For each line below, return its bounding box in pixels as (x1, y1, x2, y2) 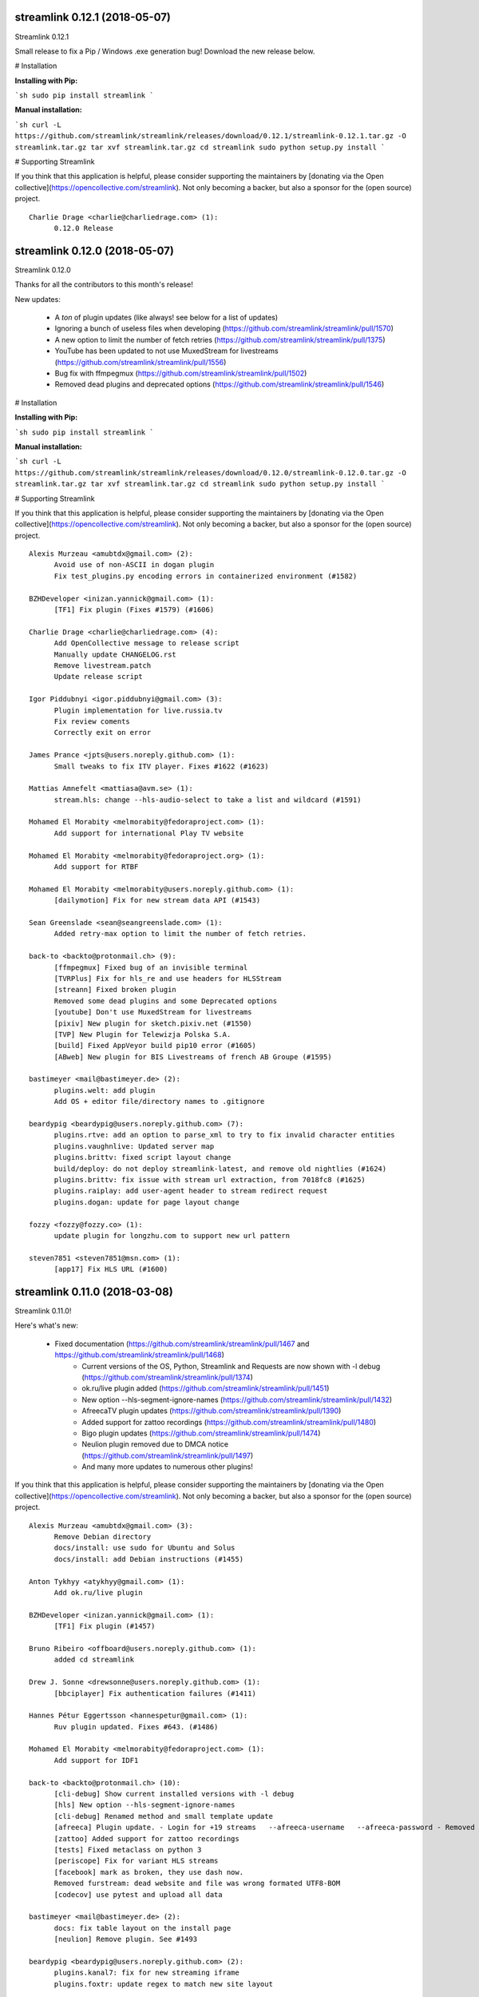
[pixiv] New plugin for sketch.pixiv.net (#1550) (53, 1018, 252, 1028)
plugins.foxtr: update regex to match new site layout (53, 1979, 273, 1988)
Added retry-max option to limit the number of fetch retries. (53, 929, 307, 939)
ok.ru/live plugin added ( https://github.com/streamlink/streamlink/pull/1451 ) (81, 1384, 330, 1393)
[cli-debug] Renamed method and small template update (53, 1812, 273, 1820)
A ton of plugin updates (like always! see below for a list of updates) (54, 312, 279, 323)
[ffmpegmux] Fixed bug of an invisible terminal (53, 963, 248, 972)
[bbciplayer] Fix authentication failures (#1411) (53, 1689, 257, 1697)
